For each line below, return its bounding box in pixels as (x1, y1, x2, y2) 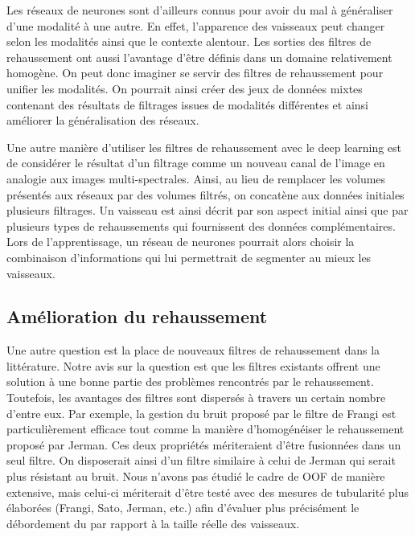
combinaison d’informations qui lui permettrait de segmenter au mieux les (6, 248, 372, 265)
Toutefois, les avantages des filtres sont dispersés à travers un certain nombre (6, 389, 386, 406)
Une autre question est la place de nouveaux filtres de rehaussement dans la (6, 342, 380, 359)
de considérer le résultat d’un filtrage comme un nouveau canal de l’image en (6, 154, 385, 171)
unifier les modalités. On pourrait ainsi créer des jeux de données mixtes (6, 80, 363, 96)
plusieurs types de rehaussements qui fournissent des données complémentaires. (6, 217, 396, 234)
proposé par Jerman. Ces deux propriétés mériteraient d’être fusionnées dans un (6, 436, 401, 453)
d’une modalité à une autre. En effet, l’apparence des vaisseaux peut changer (6, 17, 385, 34)
